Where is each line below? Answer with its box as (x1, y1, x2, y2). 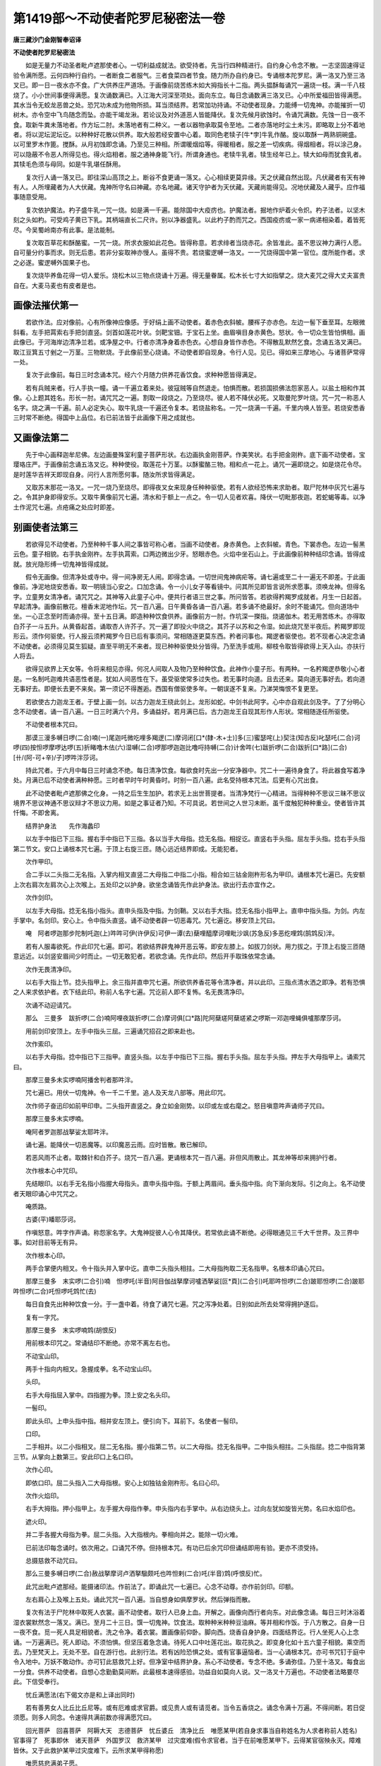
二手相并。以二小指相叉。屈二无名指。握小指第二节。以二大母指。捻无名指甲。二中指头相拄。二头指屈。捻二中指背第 (25, 1442, 365, 1451)
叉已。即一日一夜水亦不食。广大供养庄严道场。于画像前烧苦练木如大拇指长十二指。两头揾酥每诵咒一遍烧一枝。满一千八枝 (13, 81, 365, 90)
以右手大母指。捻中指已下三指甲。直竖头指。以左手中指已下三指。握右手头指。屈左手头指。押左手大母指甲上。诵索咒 (25, 1053, 365, 1061)
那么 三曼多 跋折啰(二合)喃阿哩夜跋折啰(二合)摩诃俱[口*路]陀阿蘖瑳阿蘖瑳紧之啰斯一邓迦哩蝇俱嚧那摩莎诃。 (25, 1014, 345, 1022)
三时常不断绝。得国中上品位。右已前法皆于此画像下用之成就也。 (13, 413, 199, 422)
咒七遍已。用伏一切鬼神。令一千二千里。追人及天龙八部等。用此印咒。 (25, 1089, 229, 1097)
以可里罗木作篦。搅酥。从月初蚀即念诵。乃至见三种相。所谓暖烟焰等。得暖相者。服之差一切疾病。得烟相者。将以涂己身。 (13, 140, 365, 148)
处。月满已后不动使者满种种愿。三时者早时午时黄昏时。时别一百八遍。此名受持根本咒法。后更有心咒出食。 (13, 776, 322, 784)
